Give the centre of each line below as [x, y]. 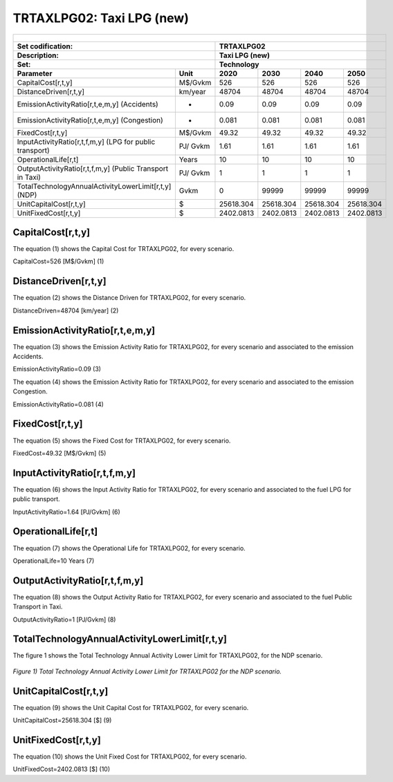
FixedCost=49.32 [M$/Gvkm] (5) [60, 453]
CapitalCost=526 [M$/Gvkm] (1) [58, 261]
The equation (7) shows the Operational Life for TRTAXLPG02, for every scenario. [129, 548]
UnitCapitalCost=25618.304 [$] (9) [62, 720]
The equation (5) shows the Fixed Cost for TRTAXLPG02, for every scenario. [122, 440]
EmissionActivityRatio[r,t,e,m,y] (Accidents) [88, 104]
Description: [38, 55]
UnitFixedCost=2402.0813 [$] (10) [62, 769]
